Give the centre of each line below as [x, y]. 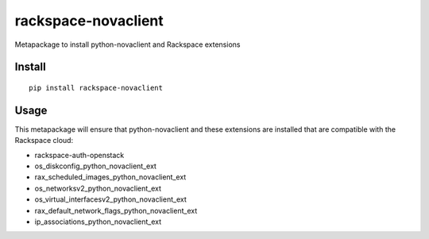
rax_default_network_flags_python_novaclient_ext [116, 210]
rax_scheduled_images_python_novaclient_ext [110, 177]
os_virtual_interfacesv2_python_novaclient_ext [110, 199]
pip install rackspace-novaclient [96, 88]
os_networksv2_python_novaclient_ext [98, 188]
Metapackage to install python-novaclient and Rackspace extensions [128, 44]
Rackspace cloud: [44, 141]
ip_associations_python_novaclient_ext [98, 222]
